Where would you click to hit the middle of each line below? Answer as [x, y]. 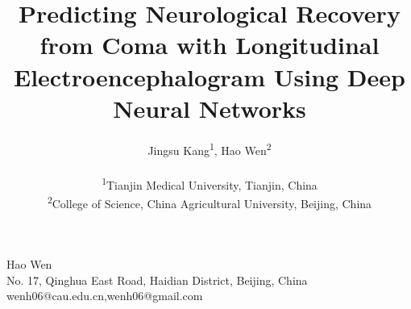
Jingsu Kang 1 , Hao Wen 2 [210, 148]
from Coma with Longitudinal [210, 45]
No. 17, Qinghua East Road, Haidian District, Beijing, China [157, 280]
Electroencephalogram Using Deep [210, 76]
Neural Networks [210, 108]
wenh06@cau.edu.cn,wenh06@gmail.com [105, 296]
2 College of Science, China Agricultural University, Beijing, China [210, 202]
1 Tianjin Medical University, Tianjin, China [210, 183]
